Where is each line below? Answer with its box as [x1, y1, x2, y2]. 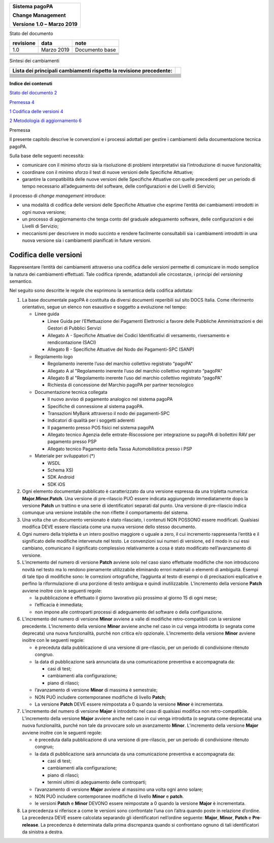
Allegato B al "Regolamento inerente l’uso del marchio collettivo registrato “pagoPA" [47, 375, 223, 381]
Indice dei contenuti [9, 80, 53, 86]
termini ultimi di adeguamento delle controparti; [47, 779, 147, 785]
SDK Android [47, 474, 75, 480]
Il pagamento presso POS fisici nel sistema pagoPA [47, 424, 154, 430]
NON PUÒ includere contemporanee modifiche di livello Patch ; [35, 694, 166, 700]
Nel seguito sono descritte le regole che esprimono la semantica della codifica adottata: [9, 287, 193, 294]
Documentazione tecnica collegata [35, 389, 108, 395]
